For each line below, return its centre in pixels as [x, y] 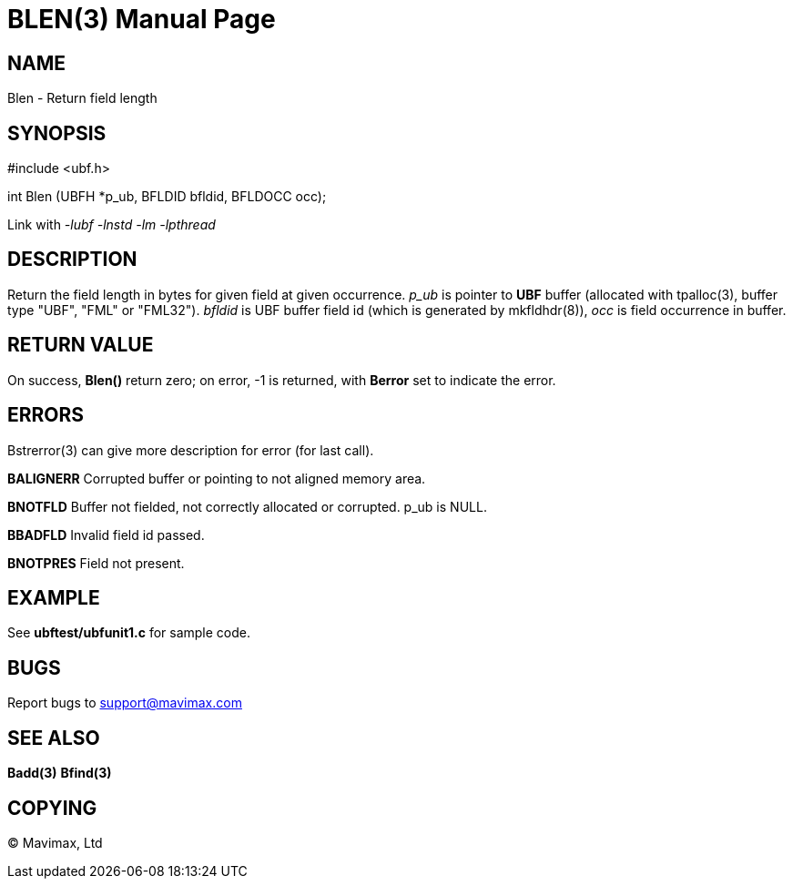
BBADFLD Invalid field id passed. [106, 535]
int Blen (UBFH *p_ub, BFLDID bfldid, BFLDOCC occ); [167, 197]
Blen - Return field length [82, 98]
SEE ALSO [54, 738]
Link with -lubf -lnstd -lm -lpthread [112, 225]
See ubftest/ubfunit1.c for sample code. [129, 633]
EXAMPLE [54, 597]
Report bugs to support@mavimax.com [125, 703]
